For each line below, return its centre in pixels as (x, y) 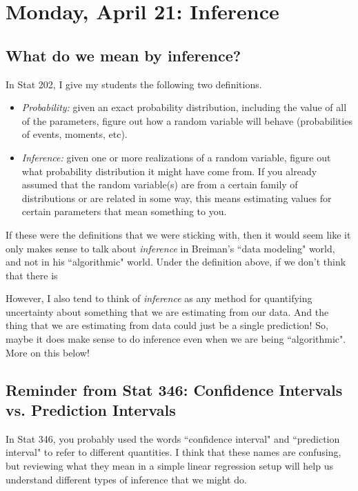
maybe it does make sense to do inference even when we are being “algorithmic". (176, 339)
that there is (32, 275)
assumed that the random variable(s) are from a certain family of (160, 184)
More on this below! (48, 352)
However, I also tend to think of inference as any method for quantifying (159, 298)
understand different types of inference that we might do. (126, 479)
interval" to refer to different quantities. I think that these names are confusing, (173, 452)
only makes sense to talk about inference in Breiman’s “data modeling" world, (170, 248)
